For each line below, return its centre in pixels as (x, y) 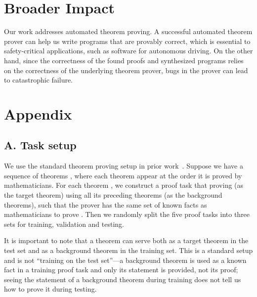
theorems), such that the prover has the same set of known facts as (106, 204)
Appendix (38, 113)
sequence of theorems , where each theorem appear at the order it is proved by (123, 175)
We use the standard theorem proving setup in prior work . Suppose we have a (124, 166)
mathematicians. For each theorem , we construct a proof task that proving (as (124, 185)
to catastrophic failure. (39, 80)
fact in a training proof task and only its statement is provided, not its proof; (121, 270)
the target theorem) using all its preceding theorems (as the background (113, 195)
